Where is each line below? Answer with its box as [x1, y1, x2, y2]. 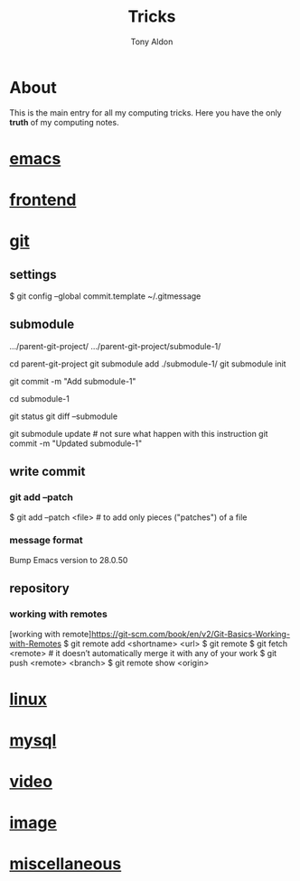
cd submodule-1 [9, 393, 70, 403]
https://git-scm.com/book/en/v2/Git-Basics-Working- [91, 628, 291, 639]
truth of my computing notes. [9, 116, 119, 127]
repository [9, 580, 70, 597]
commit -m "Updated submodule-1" [9, 438, 143, 449]
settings [9, 266, 57, 282]
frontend [9, 190, 77, 210]
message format [9, 534, 83, 547]
